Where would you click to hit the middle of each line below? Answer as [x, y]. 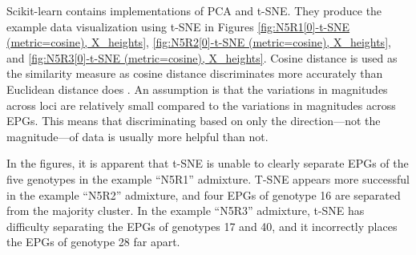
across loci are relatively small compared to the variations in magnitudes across [201, 105]
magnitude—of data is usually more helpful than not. [137, 136]
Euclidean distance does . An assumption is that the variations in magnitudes [197, 89]
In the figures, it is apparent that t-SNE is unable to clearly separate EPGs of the [208, 163]
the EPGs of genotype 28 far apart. [93, 242]
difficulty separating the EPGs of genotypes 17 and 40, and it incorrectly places [202, 226]
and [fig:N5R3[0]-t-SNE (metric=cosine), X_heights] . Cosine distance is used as [202, 57]
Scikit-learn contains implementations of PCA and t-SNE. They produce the [194, 10]
